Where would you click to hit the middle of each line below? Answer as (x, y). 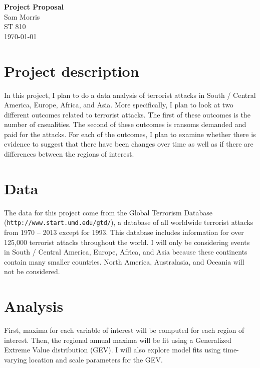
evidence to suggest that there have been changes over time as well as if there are (129, 144)
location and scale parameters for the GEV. (96, 359)
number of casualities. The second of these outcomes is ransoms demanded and (125, 124)
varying (16, 359)
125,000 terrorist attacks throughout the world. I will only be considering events (127, 242)
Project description (72, 71)
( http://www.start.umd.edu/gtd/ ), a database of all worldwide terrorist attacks (129, 222)
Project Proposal (34, 7)
